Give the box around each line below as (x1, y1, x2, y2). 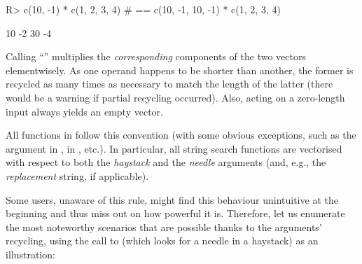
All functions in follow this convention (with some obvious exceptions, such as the (6, 127, 356, 142)
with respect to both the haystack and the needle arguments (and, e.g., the (6, 155, 326, 169)
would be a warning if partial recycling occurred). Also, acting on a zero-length (6, 90, 345, 104)
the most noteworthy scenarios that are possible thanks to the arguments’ (6, 219, 322, 234)
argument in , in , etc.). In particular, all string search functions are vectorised (6, 141, 342, 155)
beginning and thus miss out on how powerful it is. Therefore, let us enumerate (6, 206, 345, 221)
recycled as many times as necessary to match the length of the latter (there (6, 76, 333, 91)
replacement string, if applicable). (6, 168, 149, 183)
